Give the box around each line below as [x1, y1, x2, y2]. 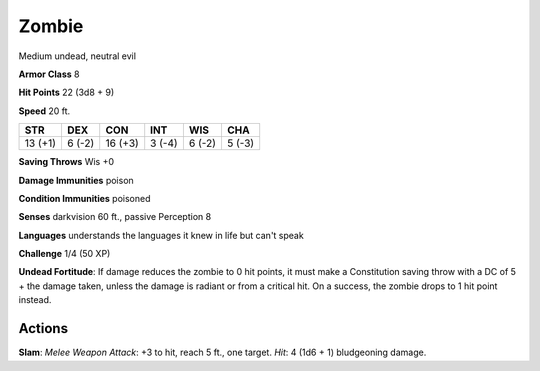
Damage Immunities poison [18, 174, 134, 186]
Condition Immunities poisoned [18, 192, 151, 204]
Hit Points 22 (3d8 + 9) [18, 86, 115, 99]
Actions [18, 320, 69, 337]
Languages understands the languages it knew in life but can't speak [18, 229, 304, 241]
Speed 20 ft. [18, 105, 71, 117]
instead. [18, 294, 52, 306]
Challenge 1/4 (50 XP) [18, 248, 111, 260]
